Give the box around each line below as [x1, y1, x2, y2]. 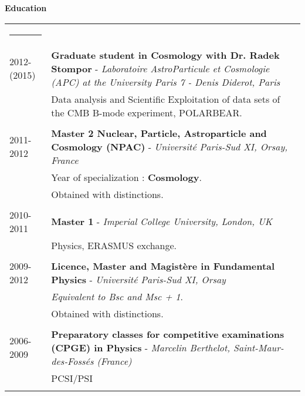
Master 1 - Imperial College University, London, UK [51, 214, 273, 229]
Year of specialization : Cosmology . [51, 170, 202, 184]
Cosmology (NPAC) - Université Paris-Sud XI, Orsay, [51, 139, 288, 153]
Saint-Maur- [233, 340, 284, 354]
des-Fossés [51, 354, 94, 368]
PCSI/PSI [51, 371, 93, 385]
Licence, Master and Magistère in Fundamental [51, 259, 275, 273]
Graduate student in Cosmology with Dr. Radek [51, 48, 280, 62]
